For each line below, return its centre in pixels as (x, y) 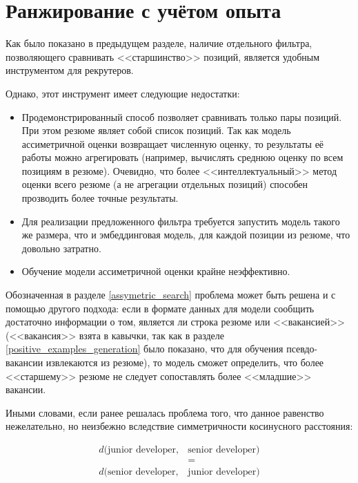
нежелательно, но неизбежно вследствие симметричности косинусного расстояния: (179, 426)
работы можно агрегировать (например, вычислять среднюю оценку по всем (182, 157)
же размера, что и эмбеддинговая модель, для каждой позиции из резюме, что (186, 235)
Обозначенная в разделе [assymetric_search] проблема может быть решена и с (171, 295)
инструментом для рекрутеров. (70, 70)
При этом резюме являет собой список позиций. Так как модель (156, 130)
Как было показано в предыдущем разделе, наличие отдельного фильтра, (159, 43)
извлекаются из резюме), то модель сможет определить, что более (185, 362)
